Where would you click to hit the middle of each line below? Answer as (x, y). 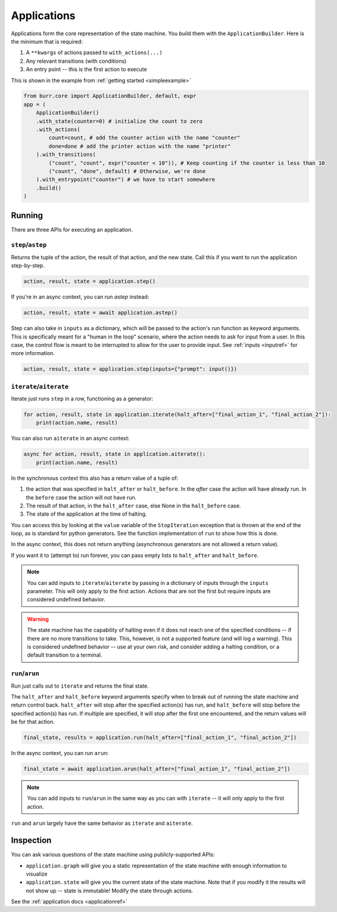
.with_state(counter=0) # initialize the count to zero (119, 121)
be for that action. (33, 722)
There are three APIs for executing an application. (72, 229)
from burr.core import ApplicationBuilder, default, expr (110, 96)
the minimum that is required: (47, 41)
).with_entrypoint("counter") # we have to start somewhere (126, 180)
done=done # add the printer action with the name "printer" (140, 146)
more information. (33, 353)
